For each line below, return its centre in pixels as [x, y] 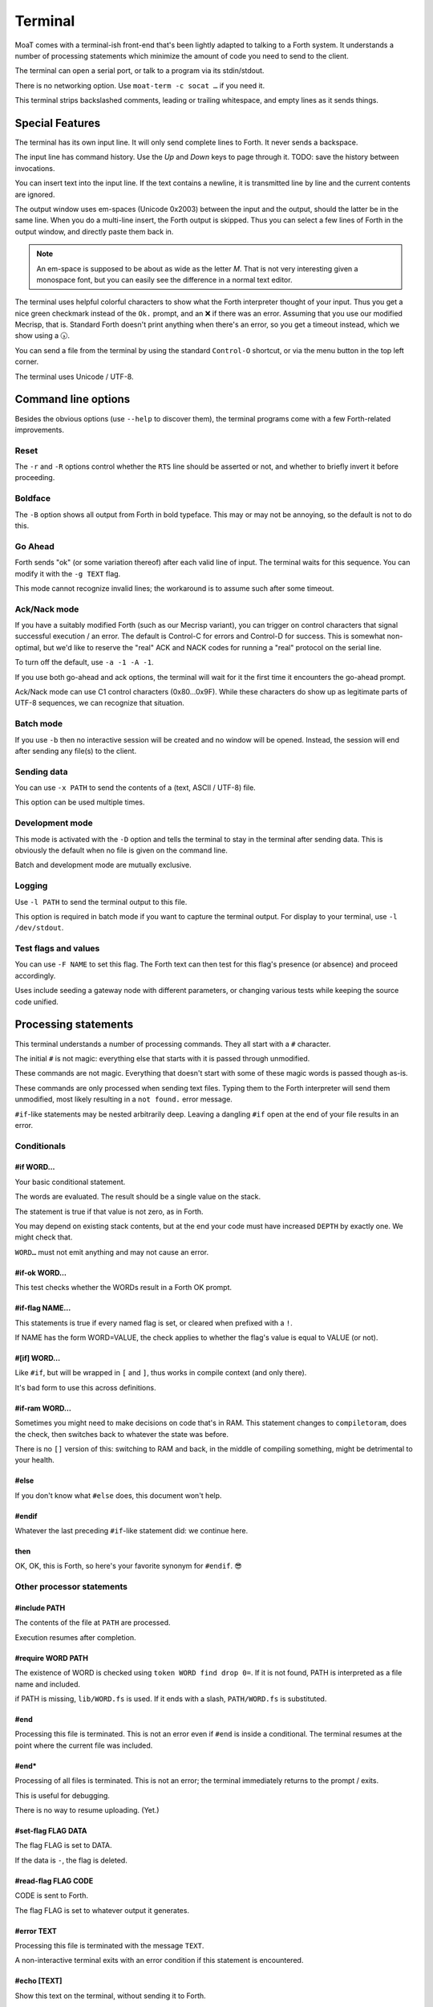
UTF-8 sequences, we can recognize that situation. [99, 703]
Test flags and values [57, 949]
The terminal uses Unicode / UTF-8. [74, 377]
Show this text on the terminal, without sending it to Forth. [110, 1996]
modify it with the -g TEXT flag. [68, 573]
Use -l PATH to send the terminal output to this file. [101, 902]
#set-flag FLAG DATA [51, 1830]
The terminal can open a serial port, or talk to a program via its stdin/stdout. [140, 71]
